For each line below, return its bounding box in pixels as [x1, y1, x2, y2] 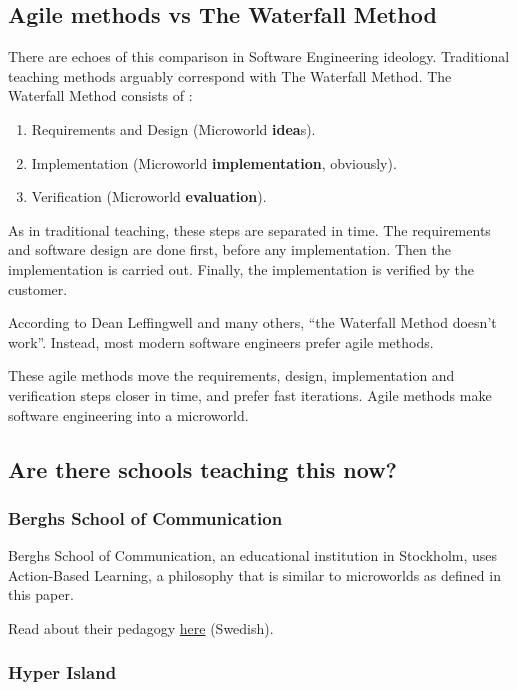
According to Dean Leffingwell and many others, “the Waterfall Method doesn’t [8, 312, 497, 333]
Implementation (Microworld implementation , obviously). [31, 152, 397, 173]
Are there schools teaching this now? [8, 453, 398, 484]
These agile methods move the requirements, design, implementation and [8, 365, 455, 386]
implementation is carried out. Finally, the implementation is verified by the [8, 258, 474, 279]
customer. [8, 278, 68, 299]
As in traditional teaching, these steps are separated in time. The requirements [8, 219, 491, 240]
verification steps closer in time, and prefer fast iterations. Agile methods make [8, 384, 492, 405]
